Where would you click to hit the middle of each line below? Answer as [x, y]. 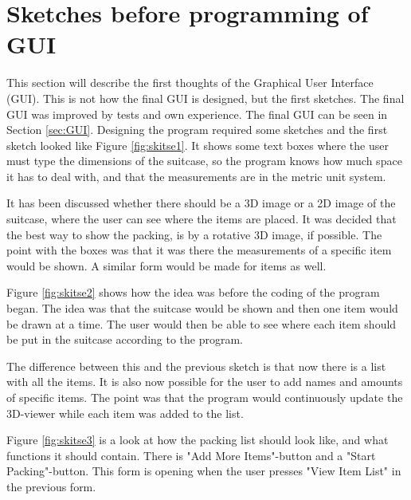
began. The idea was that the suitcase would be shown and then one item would [202, 308]
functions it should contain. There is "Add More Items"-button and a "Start [191, 455]
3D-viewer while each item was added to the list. [125, 413]
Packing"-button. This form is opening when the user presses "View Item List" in [204, 471]
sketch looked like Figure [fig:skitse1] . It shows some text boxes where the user [198, 145]
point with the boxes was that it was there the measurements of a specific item [199, 250]
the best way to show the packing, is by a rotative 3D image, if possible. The [194, 234]
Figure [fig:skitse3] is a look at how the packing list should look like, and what [198, 440]
